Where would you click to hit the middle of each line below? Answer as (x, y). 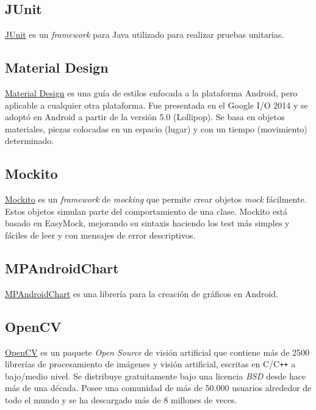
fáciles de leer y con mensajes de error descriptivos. (100, 235)
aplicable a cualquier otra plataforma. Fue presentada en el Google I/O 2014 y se (156, 105)
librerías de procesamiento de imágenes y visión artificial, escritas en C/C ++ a (150, 364)
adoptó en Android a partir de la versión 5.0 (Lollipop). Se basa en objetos (145, 117)
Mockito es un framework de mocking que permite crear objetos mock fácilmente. (156, 199)
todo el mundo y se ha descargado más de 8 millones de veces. (121, 399)
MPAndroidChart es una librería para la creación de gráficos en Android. (142, 293)
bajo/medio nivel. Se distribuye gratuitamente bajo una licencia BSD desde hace (156, 376)
